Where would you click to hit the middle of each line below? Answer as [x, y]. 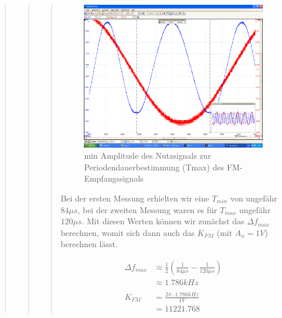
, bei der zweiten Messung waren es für [147, 209]
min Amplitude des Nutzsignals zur [147, 155]
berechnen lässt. [89, 244]
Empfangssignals [114, 178]
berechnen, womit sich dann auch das [128, 232]
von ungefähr [254, 198]
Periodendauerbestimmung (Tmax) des [154, 167]
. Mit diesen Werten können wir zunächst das [163, 221]
